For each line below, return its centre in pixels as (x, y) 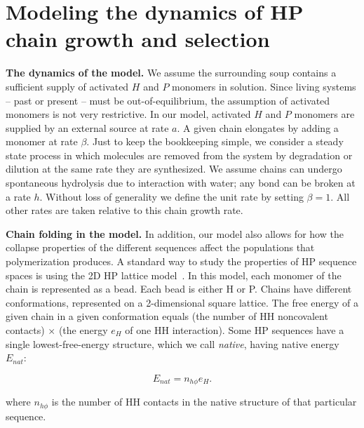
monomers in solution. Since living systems (264, 86)
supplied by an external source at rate (87, 127)
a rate (18, 196)
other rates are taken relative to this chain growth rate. (124, 210)
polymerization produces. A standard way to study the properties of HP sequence (181, 261)
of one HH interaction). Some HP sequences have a (235, 330)
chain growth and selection (138, 39)
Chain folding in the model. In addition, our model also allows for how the (175, 233)
